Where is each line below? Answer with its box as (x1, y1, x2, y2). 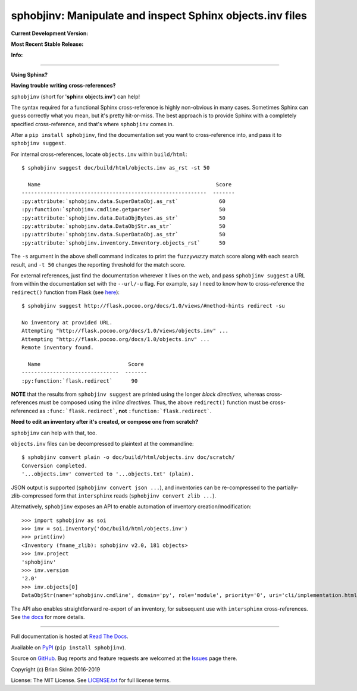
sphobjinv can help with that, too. (11, 429, 98, 436)
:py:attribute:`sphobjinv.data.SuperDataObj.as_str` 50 (21, 231, 226, 238)
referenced (11, 407, 39, 414)
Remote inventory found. (21, 344, 94, 351)
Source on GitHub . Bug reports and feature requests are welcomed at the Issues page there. (11, 655, 237, 662)
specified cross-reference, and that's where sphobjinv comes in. (11, 120, 174, 127)
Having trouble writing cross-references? (11, 82, 116, 89)
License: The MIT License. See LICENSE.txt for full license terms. (11, 676, 171, 684)
